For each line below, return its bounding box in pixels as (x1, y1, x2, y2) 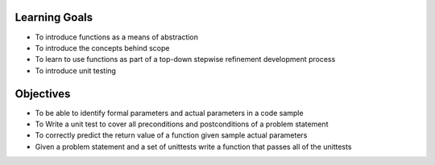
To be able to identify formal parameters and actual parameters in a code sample (35, 108, 304, 118)
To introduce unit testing (35, 65, 117, 76)
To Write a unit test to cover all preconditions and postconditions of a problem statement (35, 119, 329, 129)
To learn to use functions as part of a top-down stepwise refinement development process (35, 55, 336, 64)
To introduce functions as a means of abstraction (35, 32, 199, 42)
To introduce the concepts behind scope (35, 43, 170, 52)
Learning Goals (14, 10, 93, 24)
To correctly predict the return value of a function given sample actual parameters (35, 130, 308, 140)
